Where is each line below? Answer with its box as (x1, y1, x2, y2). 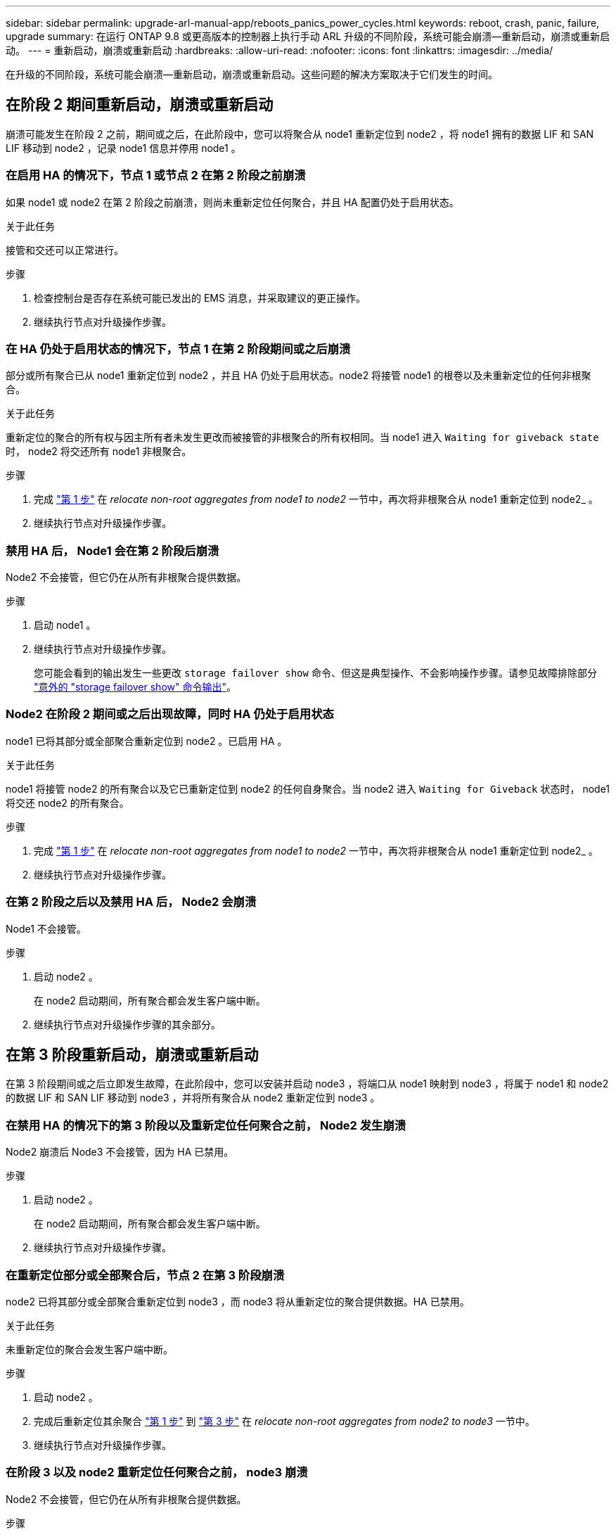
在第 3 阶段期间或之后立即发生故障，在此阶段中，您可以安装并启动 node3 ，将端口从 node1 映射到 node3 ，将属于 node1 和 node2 (6, 1078, 609, 1090)
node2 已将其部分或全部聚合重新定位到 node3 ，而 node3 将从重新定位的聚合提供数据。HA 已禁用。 (6, 1295, 470, 1308)
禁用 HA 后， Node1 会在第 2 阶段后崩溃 (6, 543, 219, 558)
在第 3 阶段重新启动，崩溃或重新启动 (6, 1046, 259, 1064)
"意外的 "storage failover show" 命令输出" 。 (34, 681, 236, 694)
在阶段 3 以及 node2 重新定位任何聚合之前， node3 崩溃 (6, 1465, 308, 1480)
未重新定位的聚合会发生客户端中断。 (6, 1343, 173, 1355)
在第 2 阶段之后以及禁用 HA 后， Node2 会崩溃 (6, 895, 257, 909)
